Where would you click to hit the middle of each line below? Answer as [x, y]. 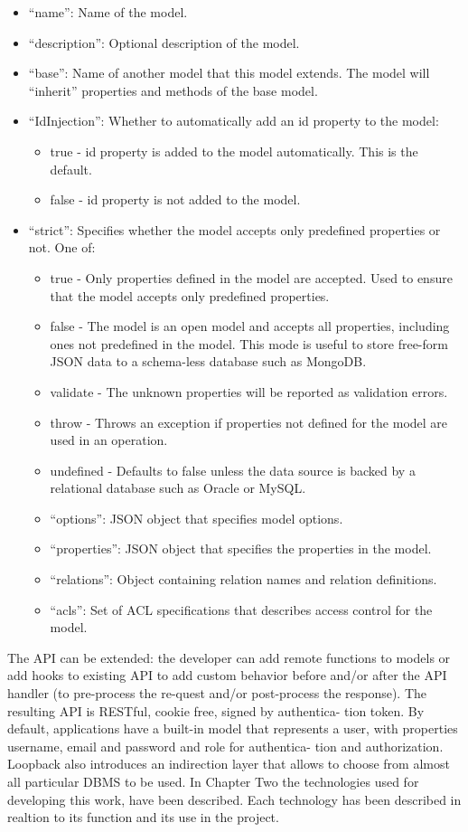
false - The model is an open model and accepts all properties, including [250, 326]
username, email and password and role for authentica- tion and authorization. [225, 746]
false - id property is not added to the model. [175, 199]
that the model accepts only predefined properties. [190, 295]
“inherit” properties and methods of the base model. [173, 90]
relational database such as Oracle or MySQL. [178, 488]
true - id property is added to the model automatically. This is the [234, 151]
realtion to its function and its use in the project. [143, 817]
